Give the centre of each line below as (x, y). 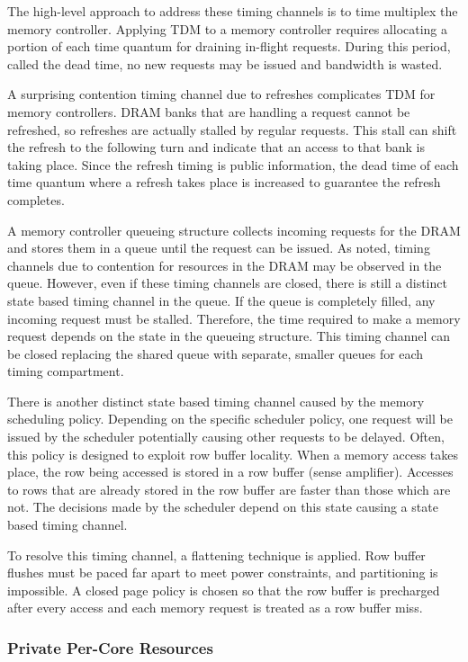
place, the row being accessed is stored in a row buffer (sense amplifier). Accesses (230, 472)
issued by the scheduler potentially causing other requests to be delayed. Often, (226, 437)
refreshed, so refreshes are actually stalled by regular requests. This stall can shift (232, 129)
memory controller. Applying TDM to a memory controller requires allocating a (228, 28)
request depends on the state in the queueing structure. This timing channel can (229, 336)
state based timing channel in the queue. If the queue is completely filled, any (221, 300)
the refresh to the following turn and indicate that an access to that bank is (216, 147)
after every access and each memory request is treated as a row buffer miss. (215, 608)
